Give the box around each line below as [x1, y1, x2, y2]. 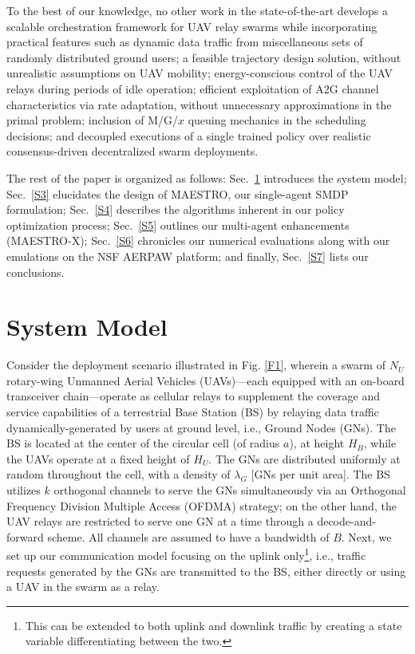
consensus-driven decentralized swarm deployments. [6, 143, 259, 160]
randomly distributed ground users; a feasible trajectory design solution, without [6, 49, 401, 65]
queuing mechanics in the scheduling [188, 112, 366, 128]
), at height [289, 435, 345, 451]
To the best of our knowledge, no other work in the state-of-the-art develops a [6, 2, 388, 18]
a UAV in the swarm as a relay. [6, 578, 160, 595]
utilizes [6, 481, 41, 498]
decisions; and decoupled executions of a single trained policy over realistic [6, 127, 371, 144]
